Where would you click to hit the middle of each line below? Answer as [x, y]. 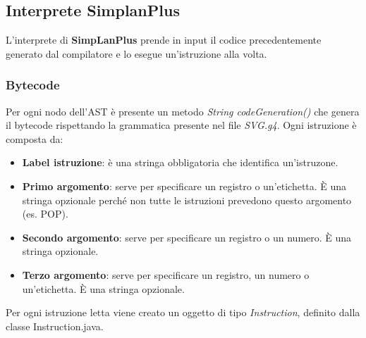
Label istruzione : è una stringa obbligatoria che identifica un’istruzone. [180, 162]
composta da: [35, 138]
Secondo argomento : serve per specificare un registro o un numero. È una [187, 237]
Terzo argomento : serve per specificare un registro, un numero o [166, 274]
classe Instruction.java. [55, 326]
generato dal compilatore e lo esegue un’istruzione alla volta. [136, 53]
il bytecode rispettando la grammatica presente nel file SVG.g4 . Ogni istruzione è [181, 125]
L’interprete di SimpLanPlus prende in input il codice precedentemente [164, 40]
